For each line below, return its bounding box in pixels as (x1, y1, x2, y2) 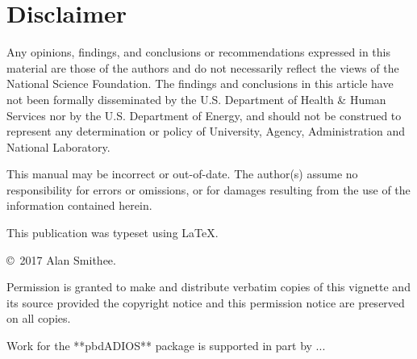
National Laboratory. (6, 138, 111, 155)
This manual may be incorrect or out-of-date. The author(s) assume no (6, 165, 358, 182)
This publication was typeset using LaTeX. (6, 224, 219, 241)
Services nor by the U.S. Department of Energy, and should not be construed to (6, 106, 402, 123)
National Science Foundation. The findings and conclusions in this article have (6, 75, 394, 92)
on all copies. (6, 310, 71, 327)
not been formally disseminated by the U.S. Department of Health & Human (6, 90, 386, 107)
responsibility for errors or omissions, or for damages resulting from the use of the (6, 181, 411, 198)
